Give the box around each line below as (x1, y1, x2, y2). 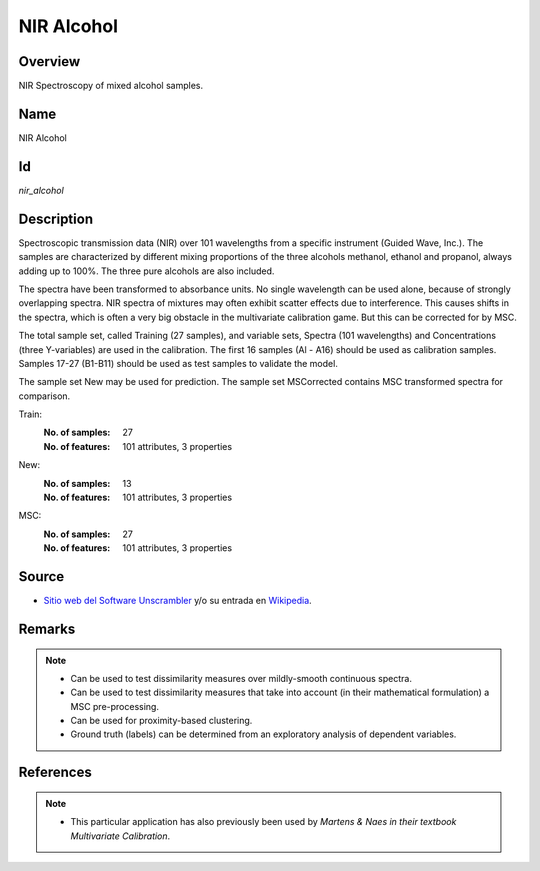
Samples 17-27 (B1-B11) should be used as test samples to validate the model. (18, 357, 339, 369)
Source (18, 568, 65, 585)
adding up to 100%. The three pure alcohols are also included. (18, 265, 275, 277)
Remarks (18, 620, 76, 637)
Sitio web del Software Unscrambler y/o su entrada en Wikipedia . (43, 595, 312, 607)
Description (18, 210, 94, 227)
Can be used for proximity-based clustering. (70, 715, 253, 727)
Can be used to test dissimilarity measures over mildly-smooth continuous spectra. (70, 672, 412, 684)
